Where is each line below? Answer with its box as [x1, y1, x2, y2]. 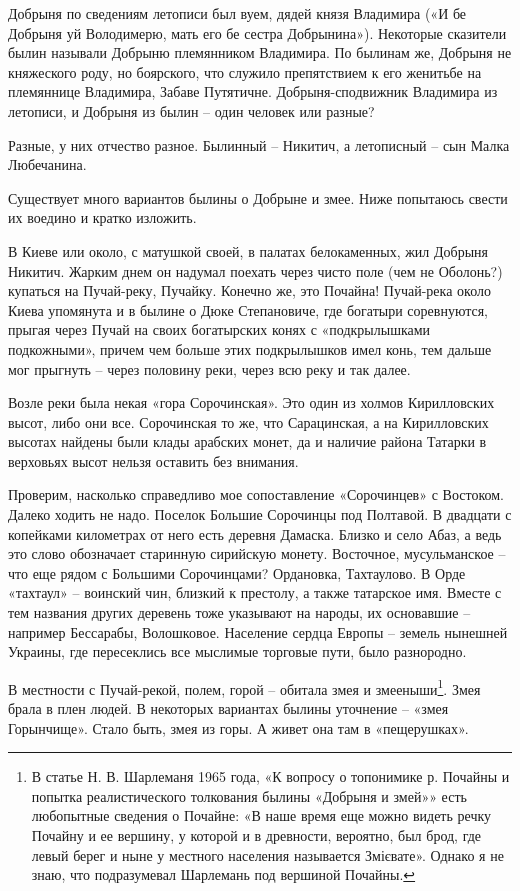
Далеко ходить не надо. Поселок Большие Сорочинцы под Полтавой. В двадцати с [8, 504, 512, 525]
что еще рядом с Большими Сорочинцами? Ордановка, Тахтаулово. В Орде [8, 562, 466, 583]
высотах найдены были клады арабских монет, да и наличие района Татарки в [8, 431, 487, 452]
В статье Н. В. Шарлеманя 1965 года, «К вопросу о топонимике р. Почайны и [31, 766, 510, 787]
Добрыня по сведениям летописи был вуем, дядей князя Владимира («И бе [8, 3, 467, 23]
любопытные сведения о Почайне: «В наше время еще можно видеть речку [31, 805, 492, 826]
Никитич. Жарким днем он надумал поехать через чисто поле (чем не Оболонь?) [8, 260, 503, 281]
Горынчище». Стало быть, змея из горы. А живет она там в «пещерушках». [8, 717, 469, 738]
